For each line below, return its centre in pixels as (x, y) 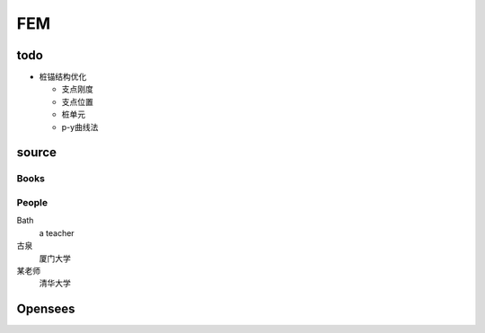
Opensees (46, 309)
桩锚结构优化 (63, 77)
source (37, 153)
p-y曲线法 (80, 127)
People (32, 202)
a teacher (57, 232)
